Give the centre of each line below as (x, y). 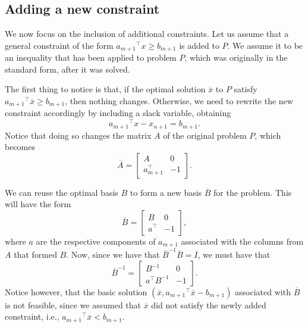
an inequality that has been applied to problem (91, 57)
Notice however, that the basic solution (76, 291)
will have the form (38, 204)
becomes (20, 147)
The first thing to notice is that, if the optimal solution (105, 89)
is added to (199, 45)
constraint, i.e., (32, 316)
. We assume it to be (265, 45)
